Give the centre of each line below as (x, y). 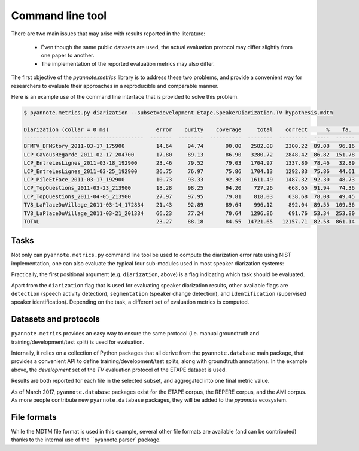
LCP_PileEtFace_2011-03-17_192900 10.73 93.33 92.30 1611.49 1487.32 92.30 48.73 (189, 180)
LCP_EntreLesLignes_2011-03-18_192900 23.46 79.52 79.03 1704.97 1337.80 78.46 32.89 (189, 163)
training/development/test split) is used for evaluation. (78, 342)
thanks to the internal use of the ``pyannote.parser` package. (86, 440)
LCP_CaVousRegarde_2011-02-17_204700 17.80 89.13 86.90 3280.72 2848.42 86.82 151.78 (189, 155)
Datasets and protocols (55, 320)
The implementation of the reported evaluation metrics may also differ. (128, 63)
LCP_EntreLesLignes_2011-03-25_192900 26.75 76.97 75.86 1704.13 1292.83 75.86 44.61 (189, 171)
